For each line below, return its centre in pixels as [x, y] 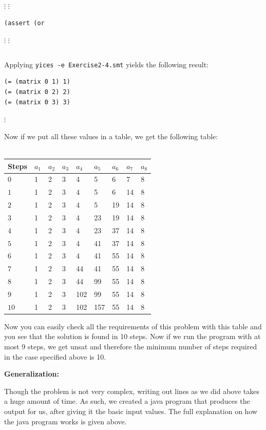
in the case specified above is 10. [55, 356]
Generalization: [32, 374]
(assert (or [24, 23]
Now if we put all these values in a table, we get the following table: [111, 136]
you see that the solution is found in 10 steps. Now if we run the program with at [132, 336]
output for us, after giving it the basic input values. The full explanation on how [131, 411]
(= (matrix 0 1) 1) [37, 82]
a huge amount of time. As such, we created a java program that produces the [127, 401]
